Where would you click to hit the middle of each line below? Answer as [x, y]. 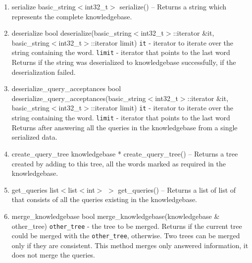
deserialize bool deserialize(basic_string [72, 33]
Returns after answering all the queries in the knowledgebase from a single [125, 127]
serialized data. [34, 137]
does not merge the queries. [53, 255]
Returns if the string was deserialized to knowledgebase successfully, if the [124, 62]
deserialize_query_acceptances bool [66, 88]
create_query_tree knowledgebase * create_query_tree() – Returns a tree [125, 153]
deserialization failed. [44, 72]
